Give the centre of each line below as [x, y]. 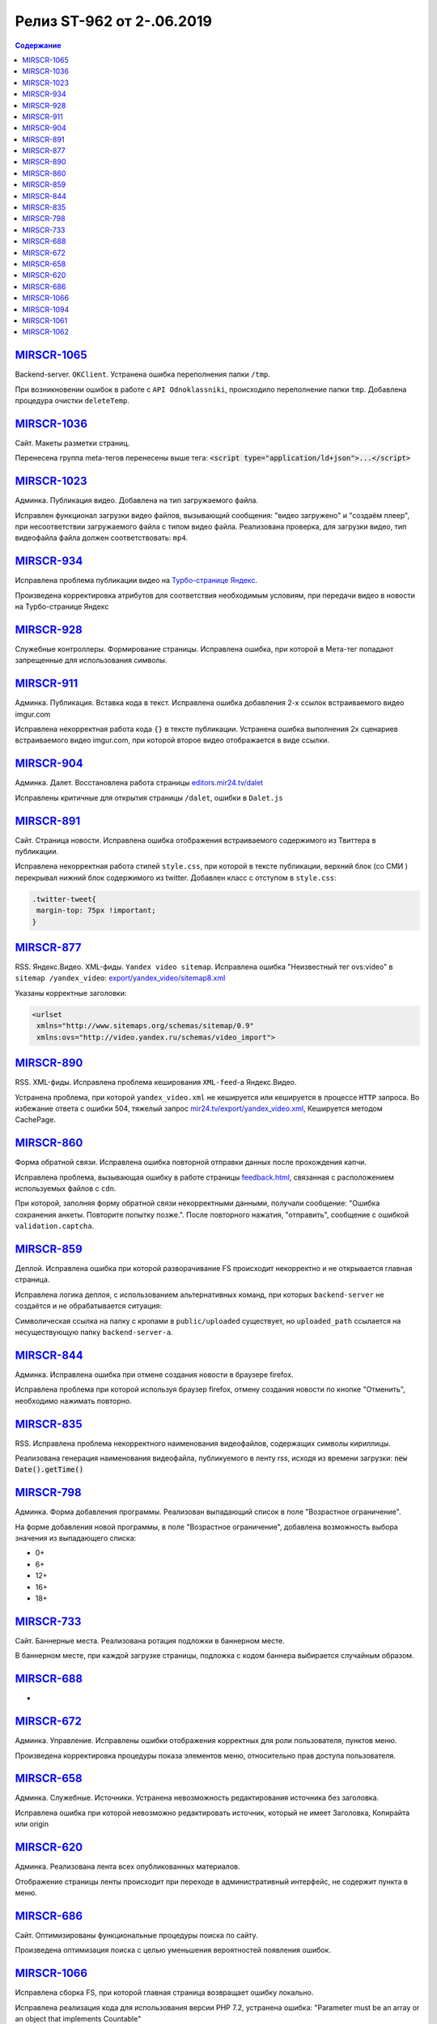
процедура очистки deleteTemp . [72, 400]
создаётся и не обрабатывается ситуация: [88, 1306]
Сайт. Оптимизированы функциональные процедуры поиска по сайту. [136, 1935]
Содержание [38, 45]
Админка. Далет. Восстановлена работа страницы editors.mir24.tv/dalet [139, 783]
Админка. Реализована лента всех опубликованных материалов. [127, 1867]
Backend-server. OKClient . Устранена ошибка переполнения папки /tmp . [143, 374]
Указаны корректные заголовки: [71, 993]
